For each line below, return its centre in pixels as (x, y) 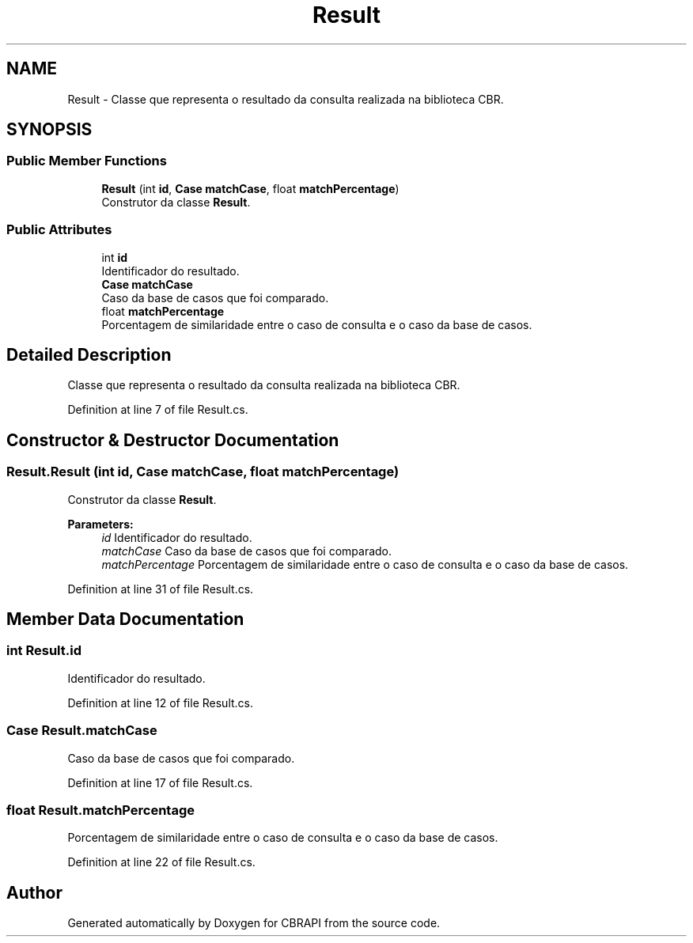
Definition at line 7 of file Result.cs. (158, 410)
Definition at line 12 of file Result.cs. (161, 703)
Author (34, 892)
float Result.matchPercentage (101, 810)
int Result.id (44, 651)
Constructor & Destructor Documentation (173, 440)
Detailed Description (89, 354)
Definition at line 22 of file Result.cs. (161, 862)
